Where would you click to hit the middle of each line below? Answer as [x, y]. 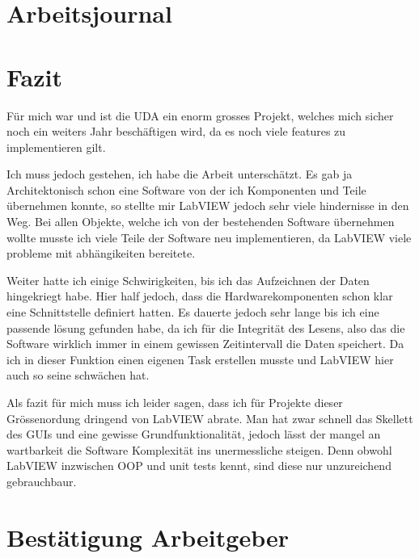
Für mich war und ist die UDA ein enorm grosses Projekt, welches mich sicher [200, 115]
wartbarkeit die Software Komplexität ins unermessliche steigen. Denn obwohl [199, 449]
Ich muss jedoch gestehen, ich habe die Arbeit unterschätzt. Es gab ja [180, 174]
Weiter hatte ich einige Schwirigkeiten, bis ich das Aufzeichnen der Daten [188, 280]
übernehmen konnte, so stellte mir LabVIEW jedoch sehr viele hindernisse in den [208, 206]
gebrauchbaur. [42, 481]
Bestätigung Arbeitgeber [148, 537]
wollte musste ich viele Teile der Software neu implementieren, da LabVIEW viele [209, 237]
